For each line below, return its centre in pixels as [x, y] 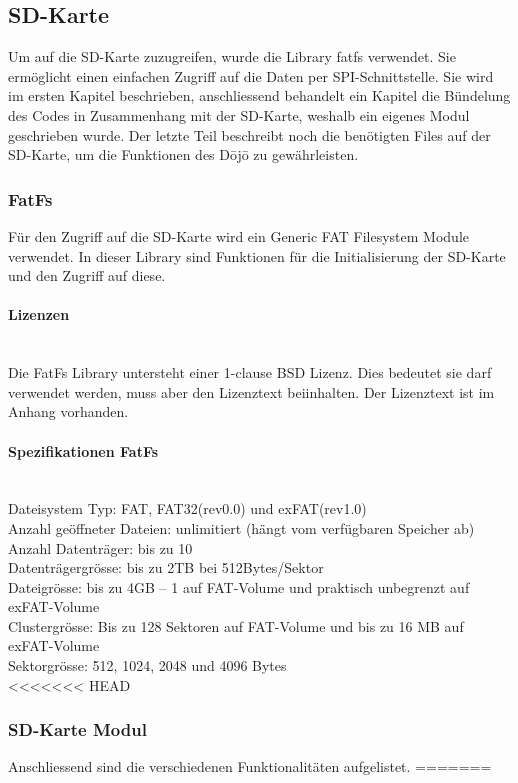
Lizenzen [39, 314]
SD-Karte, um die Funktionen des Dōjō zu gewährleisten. [183, 154]
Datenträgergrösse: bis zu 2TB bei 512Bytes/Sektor [166, 567]
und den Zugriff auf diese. [87, 275]
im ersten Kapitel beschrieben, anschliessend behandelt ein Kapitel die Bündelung [259, 95]
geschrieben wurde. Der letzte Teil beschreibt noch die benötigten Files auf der [249, 134]
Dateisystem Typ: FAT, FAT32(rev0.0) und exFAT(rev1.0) [187, 508]
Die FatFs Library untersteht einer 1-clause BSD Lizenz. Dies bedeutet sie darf [250, 372]
